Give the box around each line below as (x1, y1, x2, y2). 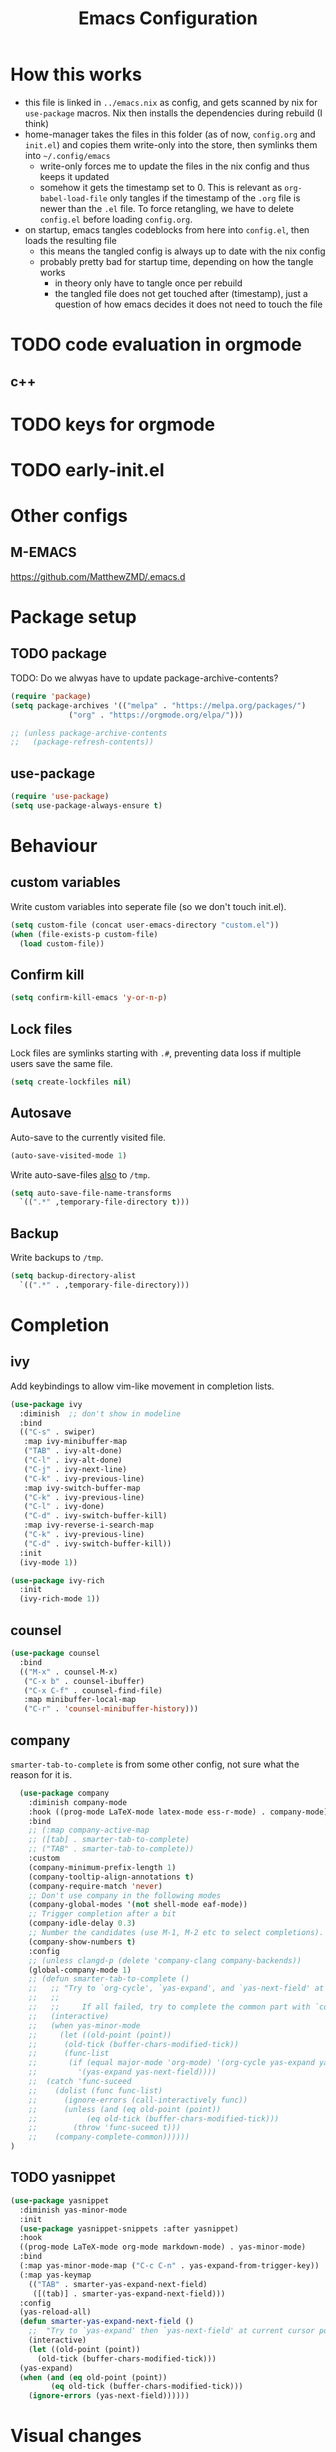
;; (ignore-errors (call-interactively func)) (28, 2095, 248, 2105)
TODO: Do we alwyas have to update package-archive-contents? (10, 672, 279, 684)
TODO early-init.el (10, 458, 165, 481)
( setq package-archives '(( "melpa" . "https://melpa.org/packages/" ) (10, 700, 307, 711)
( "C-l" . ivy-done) (23, 1502, 105, 1512)
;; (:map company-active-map (28, 1825, 150, 1836)
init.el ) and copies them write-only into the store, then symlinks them (24, 138, 318, 151)
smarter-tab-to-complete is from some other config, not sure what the (10, 1758, 300, 1770)
